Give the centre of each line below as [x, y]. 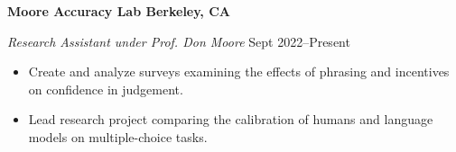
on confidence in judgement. [106, 89]
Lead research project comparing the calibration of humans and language [231, 119]
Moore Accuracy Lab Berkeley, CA [119, 11]
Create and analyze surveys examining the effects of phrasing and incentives [239, 72]
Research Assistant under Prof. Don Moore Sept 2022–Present [179, 41]
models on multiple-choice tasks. [118, 136]
